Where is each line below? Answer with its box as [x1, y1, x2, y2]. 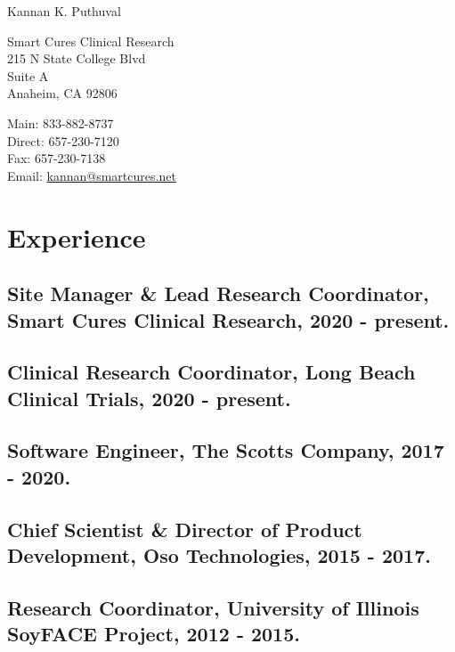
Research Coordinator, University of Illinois [7, 593, 419, 621]
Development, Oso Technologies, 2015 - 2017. [7, 542, 431, 569]
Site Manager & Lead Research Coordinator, [7, 280, 429, 307]
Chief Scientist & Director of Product [7, 515, 362, 542]
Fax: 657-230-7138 [7, 149, 106, 167]
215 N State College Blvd [7, 49, 146, 68]
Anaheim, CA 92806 [7, 84, 118, 102]
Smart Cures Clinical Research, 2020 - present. [7, 306, 450, 333]
